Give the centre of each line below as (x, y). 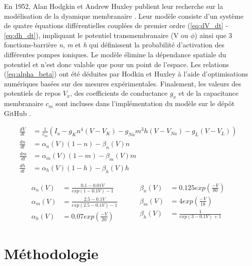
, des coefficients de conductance (119, 93)
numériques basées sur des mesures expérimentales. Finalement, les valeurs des (123, 83)
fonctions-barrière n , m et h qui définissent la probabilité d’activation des (114, 45)
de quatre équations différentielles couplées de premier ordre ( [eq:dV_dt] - (116, 25)
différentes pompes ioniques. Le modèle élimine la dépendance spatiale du (115, 54)
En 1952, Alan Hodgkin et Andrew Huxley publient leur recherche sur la (114, 6)
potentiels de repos (32, 93)
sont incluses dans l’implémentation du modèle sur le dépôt (145, 103)
